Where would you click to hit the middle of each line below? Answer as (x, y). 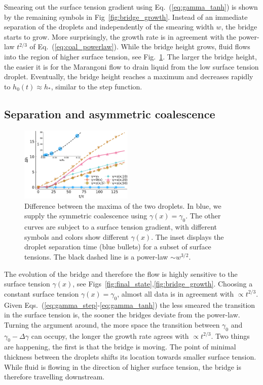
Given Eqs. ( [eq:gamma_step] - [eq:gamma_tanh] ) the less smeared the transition (130, 304)
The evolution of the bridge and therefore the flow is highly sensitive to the (121, 274)
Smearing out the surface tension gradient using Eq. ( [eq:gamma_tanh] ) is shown (131, 7)
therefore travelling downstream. (54, 377)
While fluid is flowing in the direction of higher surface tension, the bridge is (123, 366)
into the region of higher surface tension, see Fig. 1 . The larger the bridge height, (130, 56)
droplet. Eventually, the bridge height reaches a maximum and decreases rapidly (129, 76)
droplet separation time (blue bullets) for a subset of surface (118, 247)
